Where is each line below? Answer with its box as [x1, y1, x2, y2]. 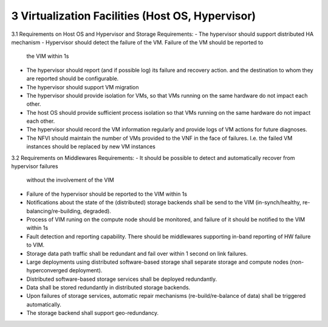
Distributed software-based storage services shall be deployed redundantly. [26, 275, 217, 283]
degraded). [83, 207, 112, 215]
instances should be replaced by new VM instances [26, 143, 156, 150]
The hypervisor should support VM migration [26, 83, 139, 91]
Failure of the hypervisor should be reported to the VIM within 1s [26, 190, 188, 198]
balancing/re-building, [26, 207, 82, 215]
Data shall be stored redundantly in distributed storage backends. [26, 284, 191, 291]
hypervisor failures [11, 163, 58, 170]
